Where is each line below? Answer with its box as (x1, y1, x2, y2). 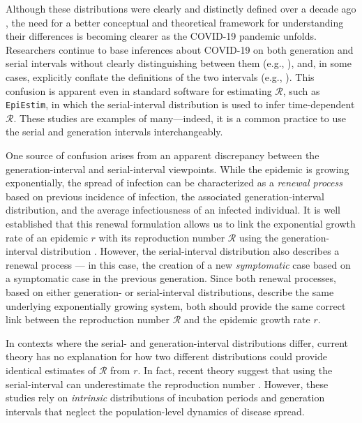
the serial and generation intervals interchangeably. (6, 124, 223, 139)
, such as (282, 83, 320, 98)
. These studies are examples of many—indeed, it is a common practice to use (13, 110, 346, 125)
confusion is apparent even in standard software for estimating (6, 83, 272, 98)
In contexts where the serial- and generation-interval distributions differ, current (6, 335, 349, 350)
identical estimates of (6, 362, 96, 377)
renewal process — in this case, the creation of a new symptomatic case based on (6, 257, 351, 272)
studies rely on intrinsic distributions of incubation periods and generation (6, 390, 325, 405)
